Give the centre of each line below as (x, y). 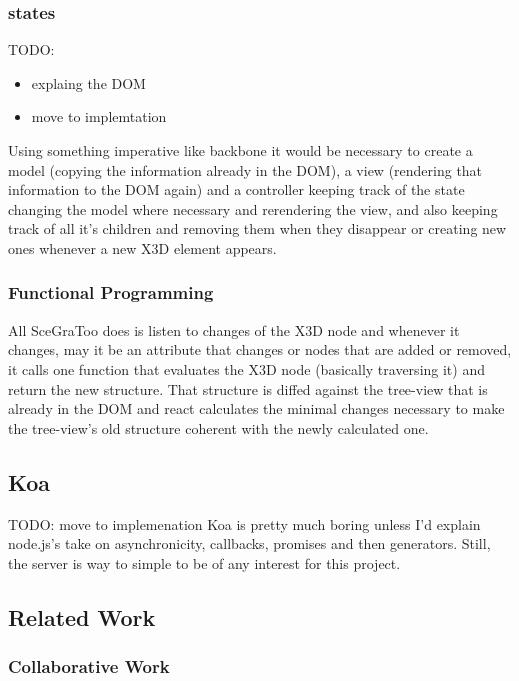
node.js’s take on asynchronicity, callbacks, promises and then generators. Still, (249, 543)
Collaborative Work (89, 666)
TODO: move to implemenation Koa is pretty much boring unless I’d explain (244, 523)
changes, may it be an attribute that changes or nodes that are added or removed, (260, 349)
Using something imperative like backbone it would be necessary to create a (240, 150)
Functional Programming (111, 292)
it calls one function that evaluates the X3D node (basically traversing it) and (246, 368)
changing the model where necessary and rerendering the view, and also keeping (253, 208)
